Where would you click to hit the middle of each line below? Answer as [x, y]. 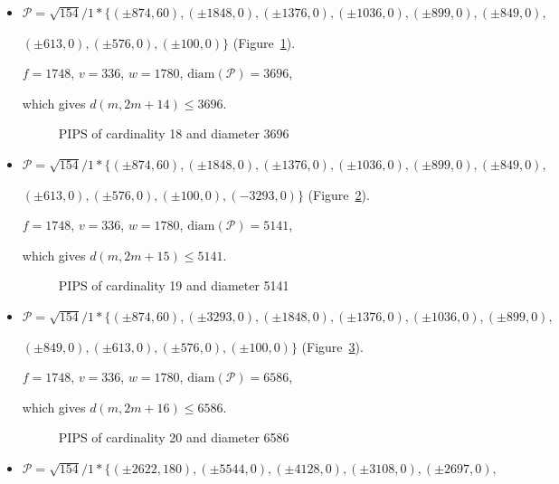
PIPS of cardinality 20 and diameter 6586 [174, 437]
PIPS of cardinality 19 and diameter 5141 [174, 285]
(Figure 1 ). [264, 42]
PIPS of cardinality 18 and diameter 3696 [174, 133]
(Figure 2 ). [339, 194]
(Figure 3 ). [332, 346]
